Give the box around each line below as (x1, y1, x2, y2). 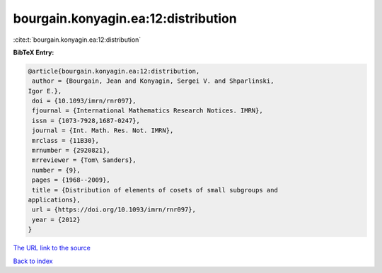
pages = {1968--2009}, (32, 176, 111, 184)
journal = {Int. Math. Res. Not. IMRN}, (32, 127, 174, 134)
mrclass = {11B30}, (32, 136, 99, 144)
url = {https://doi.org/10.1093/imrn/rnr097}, (32, 206, 196, 214)
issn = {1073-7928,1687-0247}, (32, 117, 141, 124)
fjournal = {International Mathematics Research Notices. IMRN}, (32, 107, 263, 115)
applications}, (28, 196, 81, 204)
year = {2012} (32, 216, 81, 223)
